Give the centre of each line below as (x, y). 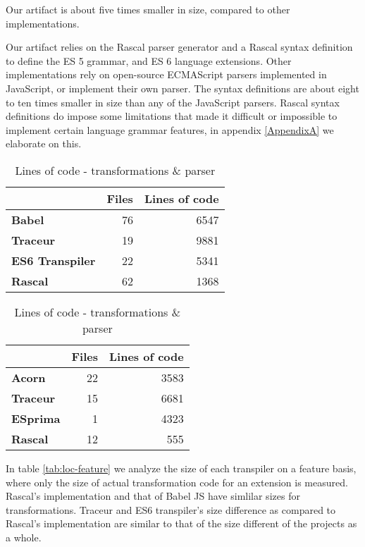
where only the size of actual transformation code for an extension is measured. (177, 482)
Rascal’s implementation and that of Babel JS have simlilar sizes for (153, 496)
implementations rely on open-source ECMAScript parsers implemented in (166, 74)
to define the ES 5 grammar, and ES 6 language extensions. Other (149, 60)
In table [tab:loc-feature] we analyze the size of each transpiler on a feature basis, (181, 468)
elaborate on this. (44, 143)
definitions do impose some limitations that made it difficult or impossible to (172, 116)
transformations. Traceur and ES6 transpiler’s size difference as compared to (171, 509)
